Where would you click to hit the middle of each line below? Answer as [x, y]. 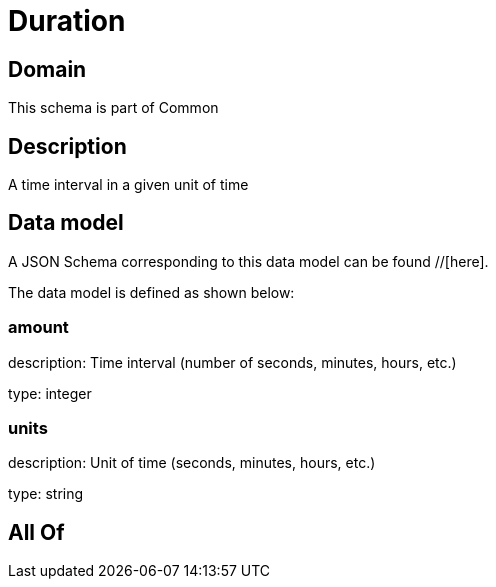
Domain [47, 69]
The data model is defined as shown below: [151, 292]
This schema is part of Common [113, 108]
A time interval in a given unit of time [128, 185]
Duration [67, 21]
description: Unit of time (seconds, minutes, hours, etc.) [192, 463]
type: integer [50, 393]
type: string [46, 494]
